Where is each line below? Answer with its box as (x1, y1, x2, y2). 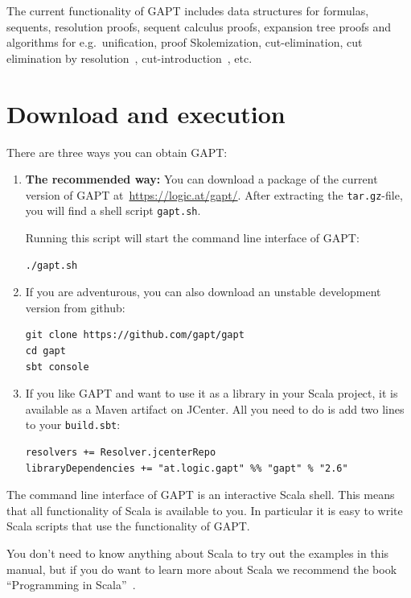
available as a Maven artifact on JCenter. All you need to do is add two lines (25, 400, 405, 417)
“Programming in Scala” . (6, 576, 136, 593)
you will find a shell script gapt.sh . (25, 202, 201, 219)
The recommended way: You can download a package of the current (25, 171, 378, 188)
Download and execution (6, 97, 286, 130)
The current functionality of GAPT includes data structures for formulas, (6, 2, 369, 19)
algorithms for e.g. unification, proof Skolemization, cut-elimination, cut (6, 34, 363, 51)
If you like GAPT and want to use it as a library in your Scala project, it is (25, 385, 398, 402)
